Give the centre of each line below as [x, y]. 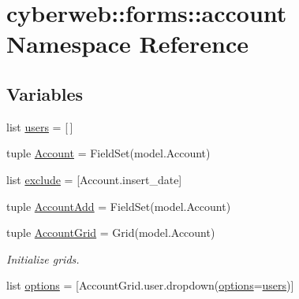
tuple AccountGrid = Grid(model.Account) [111, 233]
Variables [45, 93]
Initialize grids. [43, 258]
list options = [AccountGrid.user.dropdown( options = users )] [150, 285]
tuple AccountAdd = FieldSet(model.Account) [119, 206]
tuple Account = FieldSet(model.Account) [108, 153]
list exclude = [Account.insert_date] [94, 179]
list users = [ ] [40, 126]
